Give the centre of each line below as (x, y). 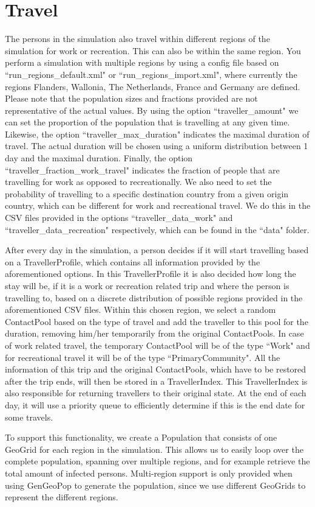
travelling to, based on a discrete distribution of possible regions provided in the (154, 297)
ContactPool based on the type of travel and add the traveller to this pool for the (157, 321)
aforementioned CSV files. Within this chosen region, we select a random (141, 309)
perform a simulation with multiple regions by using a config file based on (142, 62)
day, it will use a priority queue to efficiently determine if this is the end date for (155, 404)
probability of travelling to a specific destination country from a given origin (147, 193)
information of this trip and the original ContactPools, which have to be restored (156, 369)
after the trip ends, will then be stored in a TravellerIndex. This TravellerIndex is (156, 381)
